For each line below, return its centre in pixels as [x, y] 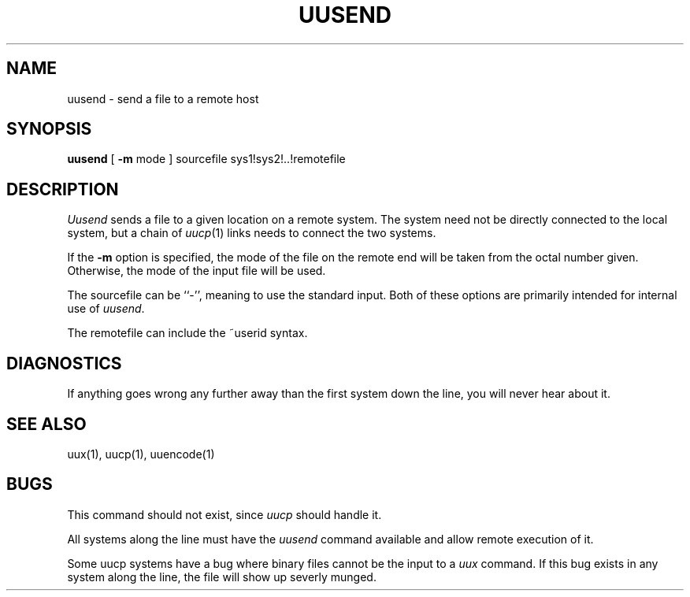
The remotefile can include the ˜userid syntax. [187, 333]
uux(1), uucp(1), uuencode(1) [141, 454]
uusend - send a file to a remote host [163, 98]
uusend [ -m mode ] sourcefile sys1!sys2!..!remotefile [206, 159]
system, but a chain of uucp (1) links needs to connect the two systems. [252, 233]
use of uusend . [106, 309]
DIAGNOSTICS [64, 363]
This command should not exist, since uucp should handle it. [224, 514]
